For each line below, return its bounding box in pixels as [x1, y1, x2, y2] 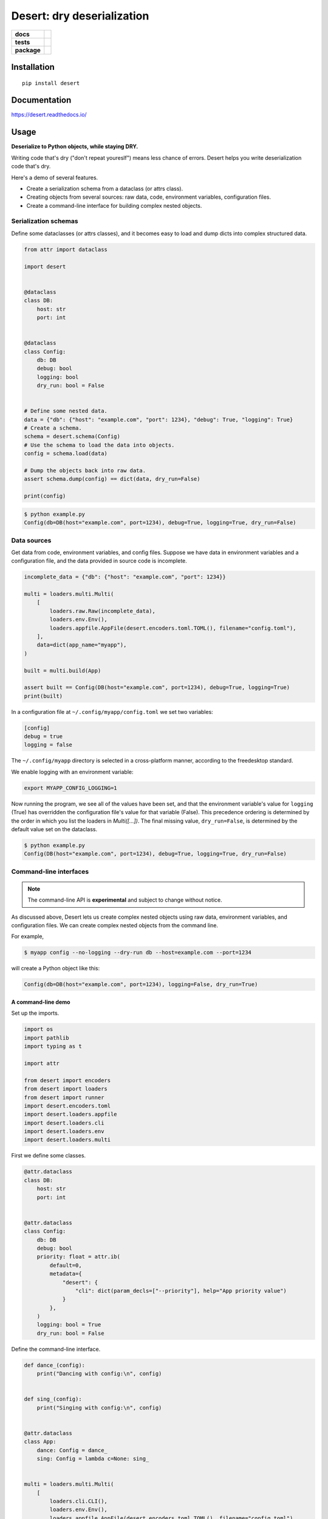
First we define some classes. [11, 1152, 86, 1159]
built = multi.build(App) [24, 667, 101, 674]
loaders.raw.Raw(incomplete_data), [49, 608, 156, 614]
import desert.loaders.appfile [24, 1111, 118, 1118]
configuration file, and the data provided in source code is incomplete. [11, 557, 188, 564]
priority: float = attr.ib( [36, 1253, 121, 1260]
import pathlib [24, 1034, 69, 1041]
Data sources [11, 536, 52, 544]
